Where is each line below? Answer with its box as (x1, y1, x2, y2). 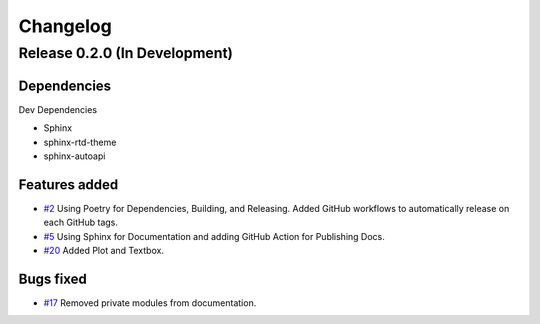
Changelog (18, 15, 112, 37)
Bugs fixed (18, 270, 87, 287)
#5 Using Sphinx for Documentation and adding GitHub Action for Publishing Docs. (43, 230, 385, 242)
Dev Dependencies (18, 103, 98, 115)
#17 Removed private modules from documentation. (43, 296, 257, 309)
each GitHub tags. (43, 216, 119, 229)
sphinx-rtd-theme (43, 136, 117, 148)
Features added (18, 176, 119, 193)
